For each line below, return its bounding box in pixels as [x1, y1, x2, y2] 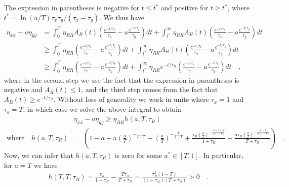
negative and [4, 84, 42, 94]
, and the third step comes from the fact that [81, 84, 218, 94]
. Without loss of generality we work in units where [53, 94, 209, 104]
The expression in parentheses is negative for [4, 2, 139, 12]
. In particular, [199, 150, 244, 160]
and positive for [161, 2, 208, 12]
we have [34, 159, 58, 170]
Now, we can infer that [4, 150, 74, 160]
